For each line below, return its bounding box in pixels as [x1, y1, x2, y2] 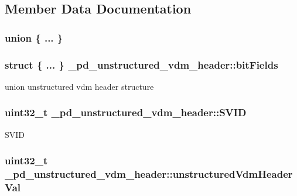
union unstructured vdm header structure [5, 80, 154, 92]
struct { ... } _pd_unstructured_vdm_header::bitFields [5, 57, 278, 72]
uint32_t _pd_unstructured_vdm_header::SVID [5, 105, 247, 120]
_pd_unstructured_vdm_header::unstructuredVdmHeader [5, 167, 293, 181]
